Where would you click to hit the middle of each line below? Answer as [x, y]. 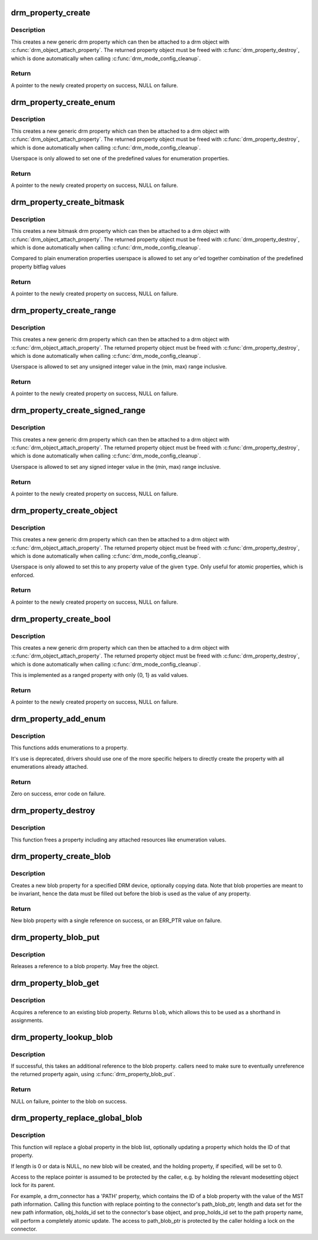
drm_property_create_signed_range [78, 411]
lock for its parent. [33, 1185]
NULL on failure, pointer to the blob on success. [69, 1101]
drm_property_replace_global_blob [77, 1118]
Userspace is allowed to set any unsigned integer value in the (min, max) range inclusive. [119, 367]
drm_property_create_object [64, 510]
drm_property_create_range [64, 310]
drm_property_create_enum [63, 102]
